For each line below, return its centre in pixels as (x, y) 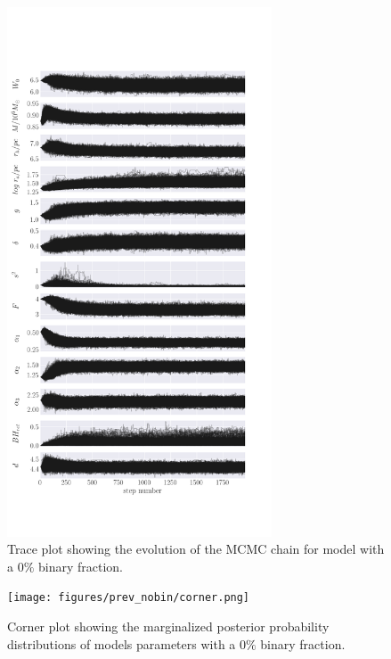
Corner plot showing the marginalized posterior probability (168, 626)
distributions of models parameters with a (122, 643)
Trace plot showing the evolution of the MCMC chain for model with (196, 549)
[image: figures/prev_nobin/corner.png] (129, 598)
